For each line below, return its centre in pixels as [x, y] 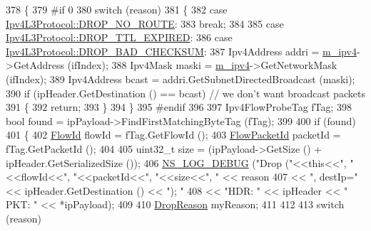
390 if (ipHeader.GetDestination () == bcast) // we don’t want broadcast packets [185, 93]
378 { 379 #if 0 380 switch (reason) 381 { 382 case [117, 9]
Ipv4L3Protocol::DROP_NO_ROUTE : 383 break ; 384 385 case [145, 23]
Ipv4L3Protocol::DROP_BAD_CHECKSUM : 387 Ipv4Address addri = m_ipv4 [181, 51]
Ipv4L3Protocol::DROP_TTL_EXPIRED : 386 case [119, 37]
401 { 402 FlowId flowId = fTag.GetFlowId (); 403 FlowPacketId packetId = [173, 135]
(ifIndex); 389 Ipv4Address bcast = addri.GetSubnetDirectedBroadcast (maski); [181, 79]
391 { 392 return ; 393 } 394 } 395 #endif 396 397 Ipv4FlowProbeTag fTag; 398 [179, 107]
